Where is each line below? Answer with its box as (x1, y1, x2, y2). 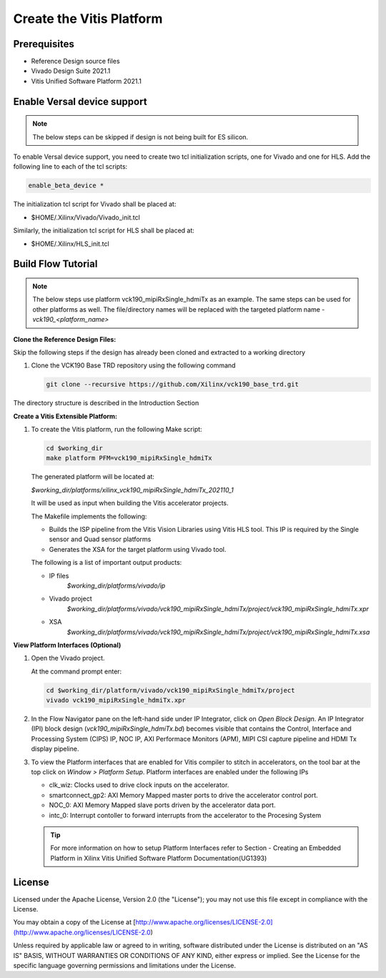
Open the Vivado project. (31, 654, 105, 663)
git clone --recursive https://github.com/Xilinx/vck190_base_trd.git (46, 380, 300, 389)
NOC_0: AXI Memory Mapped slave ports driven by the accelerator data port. (49, 801, 276, 809)
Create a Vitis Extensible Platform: (13, 412, 118, 420)
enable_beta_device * (28, 182, 104, 189)
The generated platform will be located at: (31, 473, 155, 481)
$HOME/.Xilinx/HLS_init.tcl (31, 239, 110, 248)
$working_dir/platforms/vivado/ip (66, 581, 166, 590)
